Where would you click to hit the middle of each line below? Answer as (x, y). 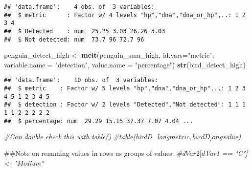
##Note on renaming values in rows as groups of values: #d (95, 153)
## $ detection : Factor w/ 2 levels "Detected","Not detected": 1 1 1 (125, 105)
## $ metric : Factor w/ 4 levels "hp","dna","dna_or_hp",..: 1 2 (125, 15)
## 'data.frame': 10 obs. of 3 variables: (81, 80)
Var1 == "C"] (226, 153)
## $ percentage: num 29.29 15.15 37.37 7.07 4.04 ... (99, 121)
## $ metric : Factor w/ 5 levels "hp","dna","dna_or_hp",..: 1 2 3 (125, 89)
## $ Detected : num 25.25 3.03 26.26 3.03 (85, 31)
